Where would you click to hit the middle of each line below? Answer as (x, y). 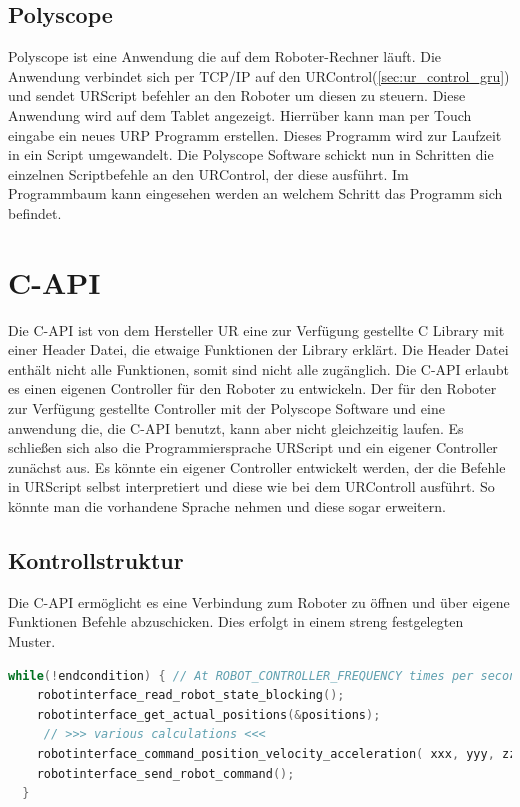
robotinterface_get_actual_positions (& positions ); (208, 714)
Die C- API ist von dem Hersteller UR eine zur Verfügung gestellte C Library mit (256, 329)
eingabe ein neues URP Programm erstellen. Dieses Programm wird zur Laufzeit (255, 134)
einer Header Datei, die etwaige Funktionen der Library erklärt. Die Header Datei (258, 349)
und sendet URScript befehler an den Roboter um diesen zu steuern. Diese (237, 95)
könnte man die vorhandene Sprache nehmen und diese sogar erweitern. (227, 506)
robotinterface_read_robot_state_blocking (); (190, 695)
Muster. (32, 641)
